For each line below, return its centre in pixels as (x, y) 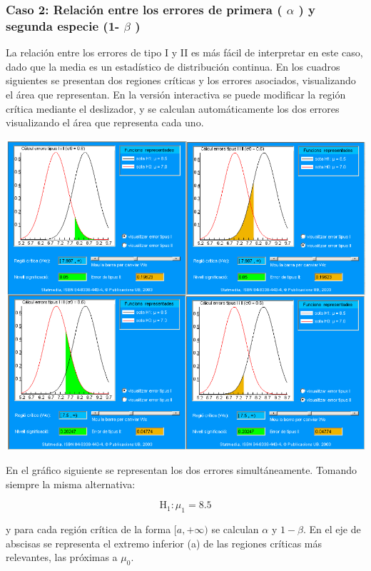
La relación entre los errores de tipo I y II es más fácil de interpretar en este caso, (184, 52)
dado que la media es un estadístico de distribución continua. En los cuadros (173, 66)
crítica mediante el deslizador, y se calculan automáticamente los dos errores (173, 108)
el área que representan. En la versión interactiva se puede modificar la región (176, 94)
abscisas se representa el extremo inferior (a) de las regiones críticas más (164, 543)
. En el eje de (332, 529)
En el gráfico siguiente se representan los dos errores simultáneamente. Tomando (182, 470)
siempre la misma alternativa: (71, 484)
